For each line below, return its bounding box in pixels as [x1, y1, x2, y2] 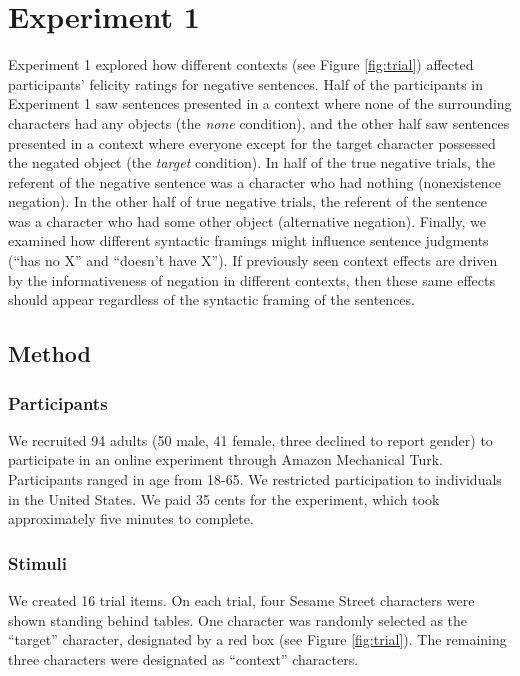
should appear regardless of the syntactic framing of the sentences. [8, 289, 415, 310]
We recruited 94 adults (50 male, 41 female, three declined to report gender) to [8, 429, 493, 450]
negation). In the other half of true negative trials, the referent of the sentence [8, 191, 488, 212]
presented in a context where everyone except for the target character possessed [8, 132, 496, 153]
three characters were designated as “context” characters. [8, 648, 359, 669]
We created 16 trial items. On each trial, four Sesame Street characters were [8, 590, 475, 611]
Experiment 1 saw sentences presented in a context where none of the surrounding [8, 93, 512, 114]
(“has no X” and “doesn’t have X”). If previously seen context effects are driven [8, 250, 498, 271]
